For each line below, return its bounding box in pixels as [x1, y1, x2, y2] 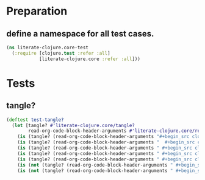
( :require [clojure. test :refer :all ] [12, 50, 111, 56]
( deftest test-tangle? [6, 117, 64, 123]
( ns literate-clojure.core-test [6, 44, 88, 50]
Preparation [6, 4, 68, 18]
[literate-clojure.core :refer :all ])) [38, 56, 140, 62]
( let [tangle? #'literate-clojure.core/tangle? [12, 122, 135, 128]
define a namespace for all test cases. [6, 29, 154, 39]
